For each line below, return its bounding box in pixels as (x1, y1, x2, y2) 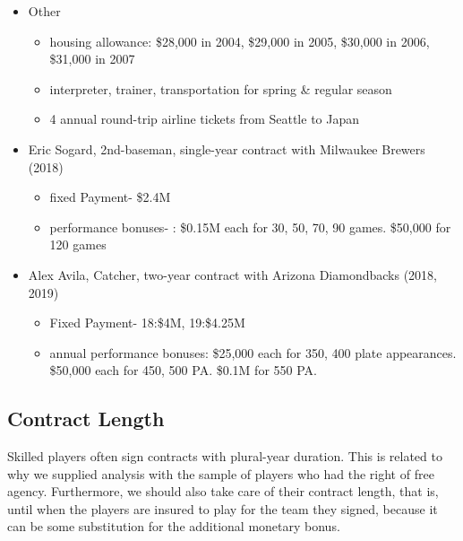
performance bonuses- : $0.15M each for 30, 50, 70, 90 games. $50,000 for (49, 217, 451, 236)
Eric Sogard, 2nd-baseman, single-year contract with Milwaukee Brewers (28, 139, 425, 158)
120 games (49, 235, 107, 254)
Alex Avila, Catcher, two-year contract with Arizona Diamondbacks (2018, (28, 265, 437, 284)
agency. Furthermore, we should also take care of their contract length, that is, (7, 482, 439, 501)
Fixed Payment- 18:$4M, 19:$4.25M (49, 313, 245, 332)
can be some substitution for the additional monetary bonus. (7, 517, 340, 536)
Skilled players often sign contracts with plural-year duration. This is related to (7, 447, 442, 466)
